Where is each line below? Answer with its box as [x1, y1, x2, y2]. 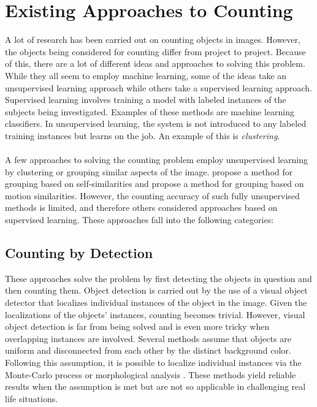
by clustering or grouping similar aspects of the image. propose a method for [5, 165, 293, 178]
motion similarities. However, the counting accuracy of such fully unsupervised [5, 189, 300, 202]
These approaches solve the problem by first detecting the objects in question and [5, 272, 312, 284]
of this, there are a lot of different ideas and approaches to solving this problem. [5, 57, 305, 70]
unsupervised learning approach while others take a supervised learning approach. [5, 81, 312, 94]
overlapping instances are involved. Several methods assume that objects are [5, 332, 291, 344]
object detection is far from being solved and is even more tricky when [5, 320, 270, 333]
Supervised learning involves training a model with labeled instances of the [5, 93, 286, 106]
